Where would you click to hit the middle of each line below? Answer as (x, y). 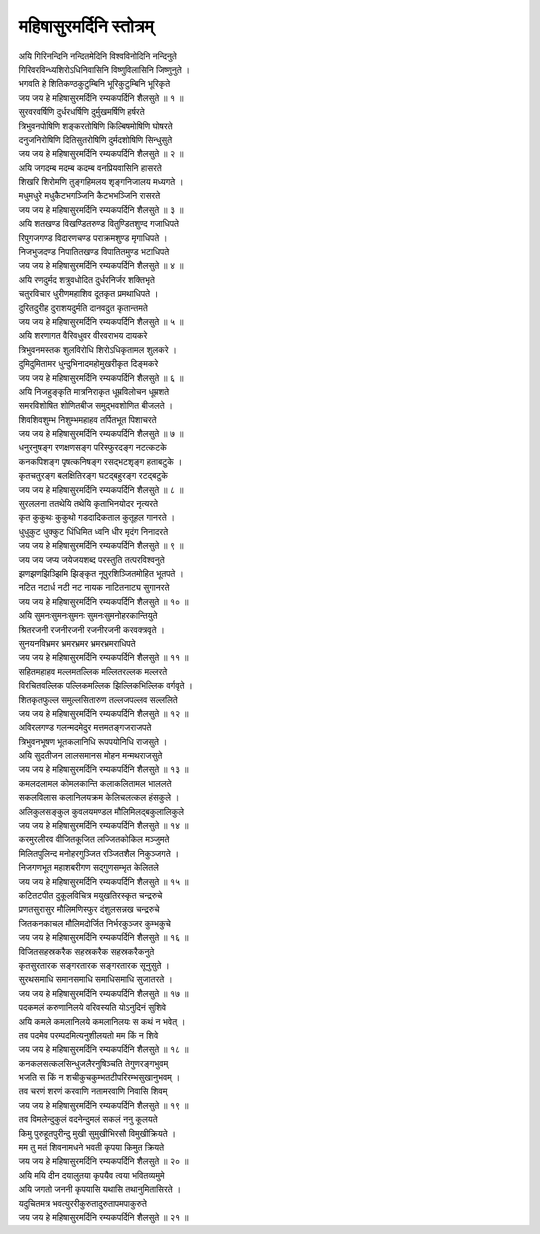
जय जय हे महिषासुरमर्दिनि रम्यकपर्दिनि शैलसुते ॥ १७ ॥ (103, 993)
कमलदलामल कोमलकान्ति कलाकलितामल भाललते (95, 783)
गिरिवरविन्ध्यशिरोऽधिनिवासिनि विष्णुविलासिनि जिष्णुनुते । (104, 69)
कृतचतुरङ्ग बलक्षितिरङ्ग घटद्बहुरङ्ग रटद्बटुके (93, 476)
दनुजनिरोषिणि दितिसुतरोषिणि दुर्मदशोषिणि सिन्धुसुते (95, 139)
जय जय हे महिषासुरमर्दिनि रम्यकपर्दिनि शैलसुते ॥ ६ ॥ (101, 377)
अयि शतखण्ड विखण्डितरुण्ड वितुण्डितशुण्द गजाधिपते (99, 224)
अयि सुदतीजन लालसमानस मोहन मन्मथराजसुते (90, 756)
